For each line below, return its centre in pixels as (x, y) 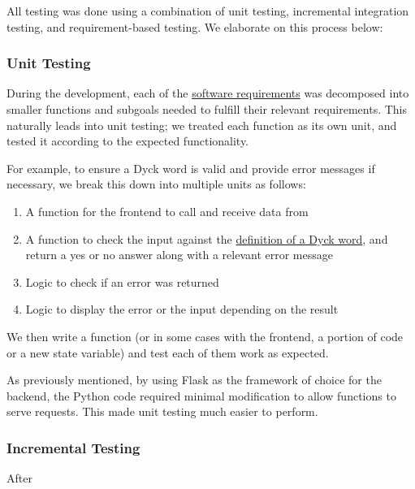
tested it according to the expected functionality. (128, 141)
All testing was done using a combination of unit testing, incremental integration (208, 11)
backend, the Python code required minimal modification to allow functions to (201, 395)
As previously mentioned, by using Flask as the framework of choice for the (194, 380)
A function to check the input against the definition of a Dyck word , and (207, 238)
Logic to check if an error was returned (122, 281)
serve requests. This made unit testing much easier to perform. (162, 411)
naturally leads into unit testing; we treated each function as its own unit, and (202, 125)
